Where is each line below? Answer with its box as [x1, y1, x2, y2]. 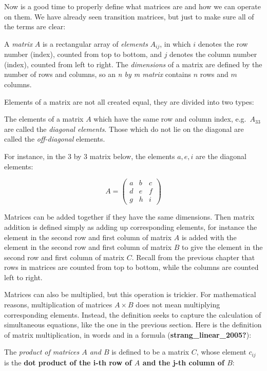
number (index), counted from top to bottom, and [4, 49, 162, 60]
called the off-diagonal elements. [4, 133, 105, 144]
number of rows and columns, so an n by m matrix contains [4, 69, 192, 80]
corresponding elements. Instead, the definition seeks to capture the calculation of [4, 309, 261, 320]
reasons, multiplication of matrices [4, 299, 112, 310]
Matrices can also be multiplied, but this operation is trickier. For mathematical [4, 289, 256, 300]
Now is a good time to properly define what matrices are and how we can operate [4, 1, 261, 11]
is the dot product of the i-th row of [4, 357, 132, 367]
